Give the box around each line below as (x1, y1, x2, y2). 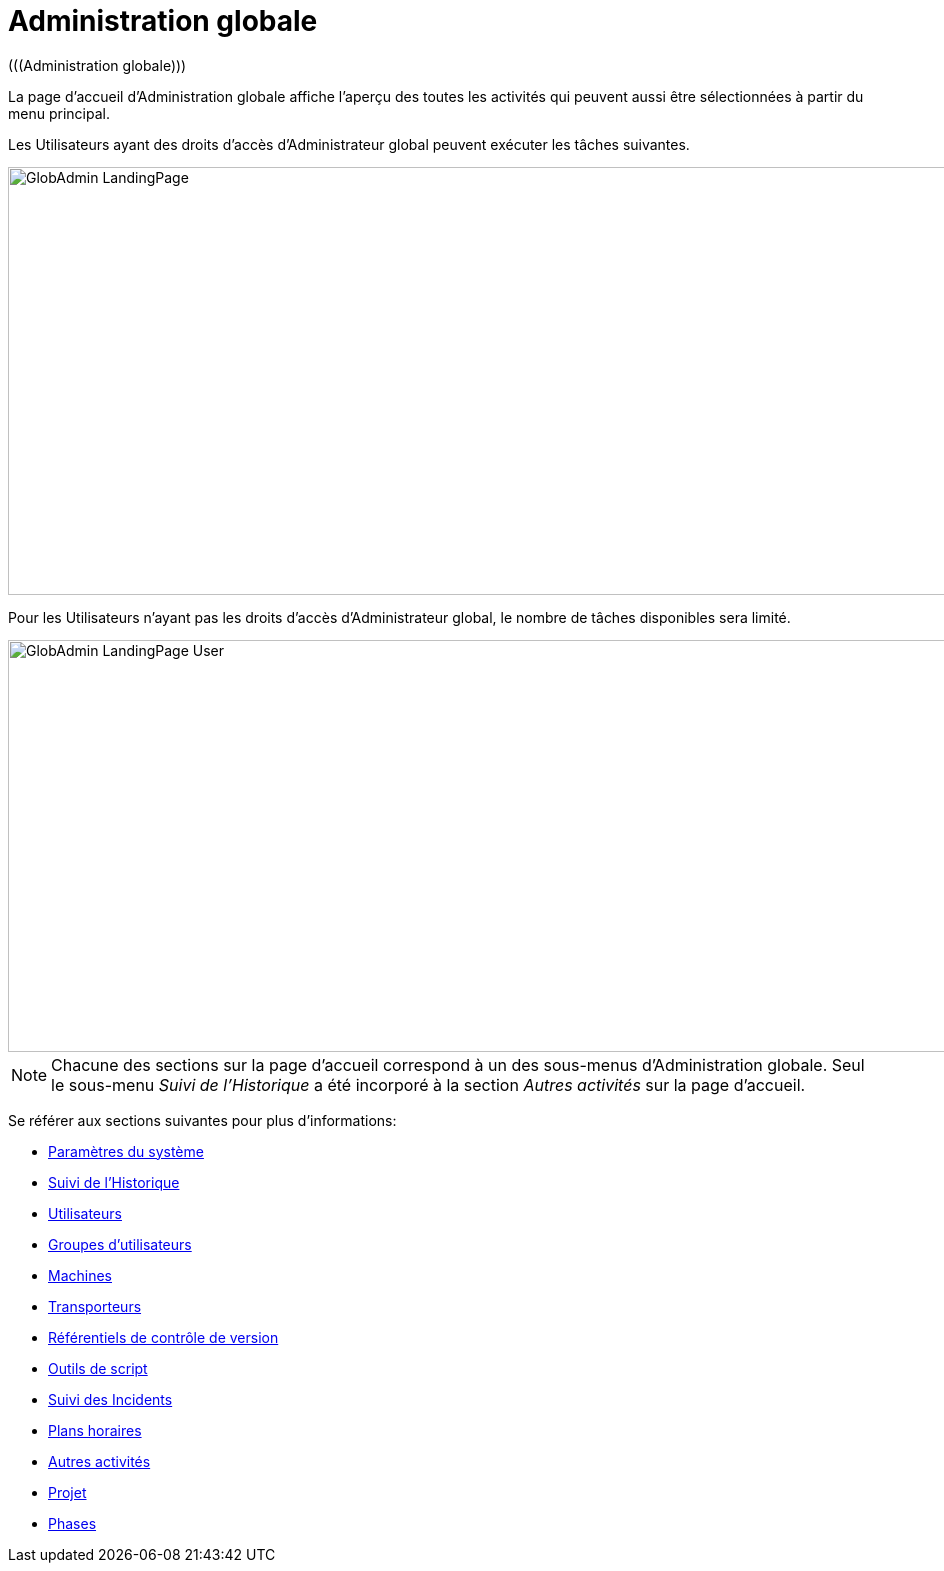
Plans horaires (48, 1421, 142, 1439)
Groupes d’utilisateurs (48, 1235, 192, 1253)
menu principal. (8, 104, 110, 122)
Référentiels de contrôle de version (48, 1328, 279, 1346)
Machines (48, 1266, 112, 1284)
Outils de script (48, 1359, 148, 1377)
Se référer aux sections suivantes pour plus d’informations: (8, 1111, 397, 1129)
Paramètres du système (48, 1142, 204, 1160)
